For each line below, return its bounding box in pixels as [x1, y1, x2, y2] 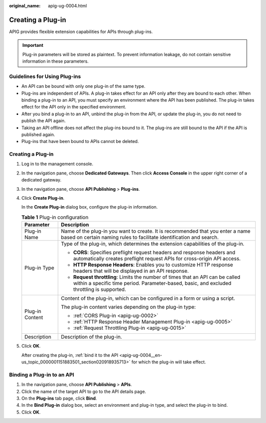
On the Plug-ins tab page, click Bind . [21, 395, 97, 401]
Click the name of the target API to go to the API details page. [21, 388, 146, 394]
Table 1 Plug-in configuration [21, 214, 89, 221]
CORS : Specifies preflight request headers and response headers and [73, 249, 236, 256]
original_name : [9, 3, 41, 8]
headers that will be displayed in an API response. [73, 268, 189, 275]
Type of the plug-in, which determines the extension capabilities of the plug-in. [61, 241, 245, 247]
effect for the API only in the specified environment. [21, 104, 127, 110]
